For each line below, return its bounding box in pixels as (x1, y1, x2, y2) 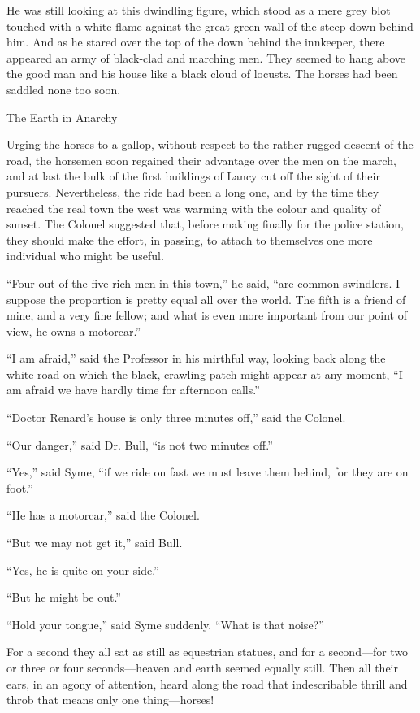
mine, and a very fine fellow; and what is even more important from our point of (6, 307, 408, 324)
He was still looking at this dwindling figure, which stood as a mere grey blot (6, 2, 391, 18)
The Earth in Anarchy (6, 108, 118, 125)
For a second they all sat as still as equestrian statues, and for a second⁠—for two (6, 643, 409, 660)
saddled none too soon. (6, 80, 121, 98)
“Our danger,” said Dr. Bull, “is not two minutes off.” (6, 436, 273, 453)
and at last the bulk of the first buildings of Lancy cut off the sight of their (6, 167, 380, 185)
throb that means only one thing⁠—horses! (6, 691, 214, 708)
